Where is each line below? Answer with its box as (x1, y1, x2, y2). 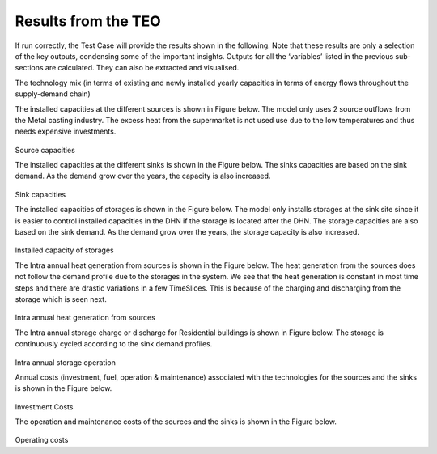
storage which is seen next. (15, 294, 107, 303)
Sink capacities (15, 189, 66, 199)
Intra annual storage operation (15, 357, 117, 367)
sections (15, 63, 44, 73)
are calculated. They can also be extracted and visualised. (45, 63, 240, 73)
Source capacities (15, 145, 76, 155)
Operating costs (15, 435, 69, 445)
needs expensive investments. (15, 126, 117, 137)
